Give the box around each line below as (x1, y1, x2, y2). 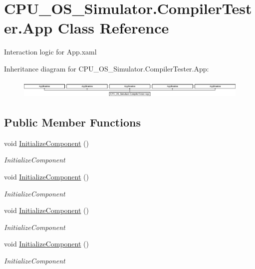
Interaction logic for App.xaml (4, 46, 97, 57)
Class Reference (57, 17, 169, 38)
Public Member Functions (4, 114, 141, 130)
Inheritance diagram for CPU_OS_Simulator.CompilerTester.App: (4, 63, 209, 73)
